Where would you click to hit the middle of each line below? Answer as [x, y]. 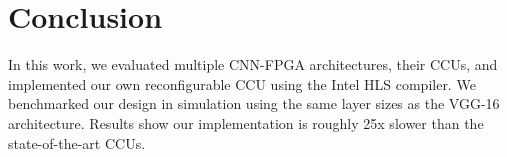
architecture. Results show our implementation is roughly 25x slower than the [246, 122]
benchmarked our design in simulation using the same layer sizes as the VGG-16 [254, 103]
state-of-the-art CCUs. [77, 142]
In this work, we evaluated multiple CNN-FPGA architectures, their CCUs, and [253, 64]
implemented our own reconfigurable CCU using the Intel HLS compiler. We [242, 83]
